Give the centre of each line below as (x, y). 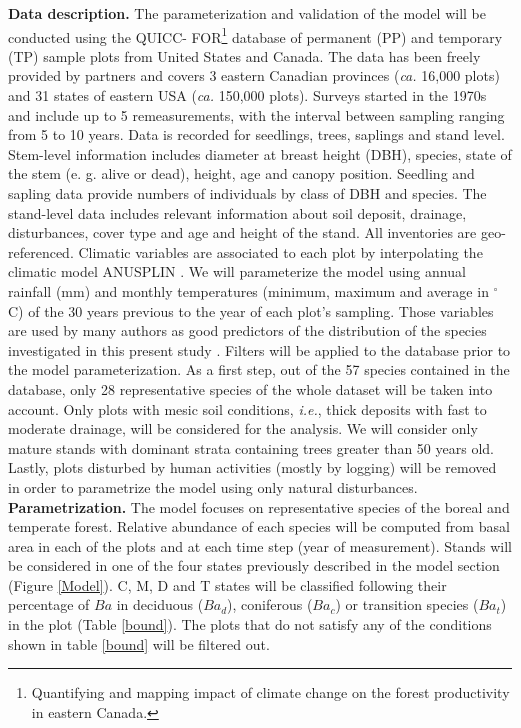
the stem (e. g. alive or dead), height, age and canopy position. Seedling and (241, 173)
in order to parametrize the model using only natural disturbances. (213, 486)
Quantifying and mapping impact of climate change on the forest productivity (270, 692)
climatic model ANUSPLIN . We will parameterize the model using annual (237, 271)
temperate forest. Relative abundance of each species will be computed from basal (259, 526)
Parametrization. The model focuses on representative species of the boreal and (259, 506)
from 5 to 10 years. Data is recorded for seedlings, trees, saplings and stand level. (256, 134)
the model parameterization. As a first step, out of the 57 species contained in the (259, 369)
